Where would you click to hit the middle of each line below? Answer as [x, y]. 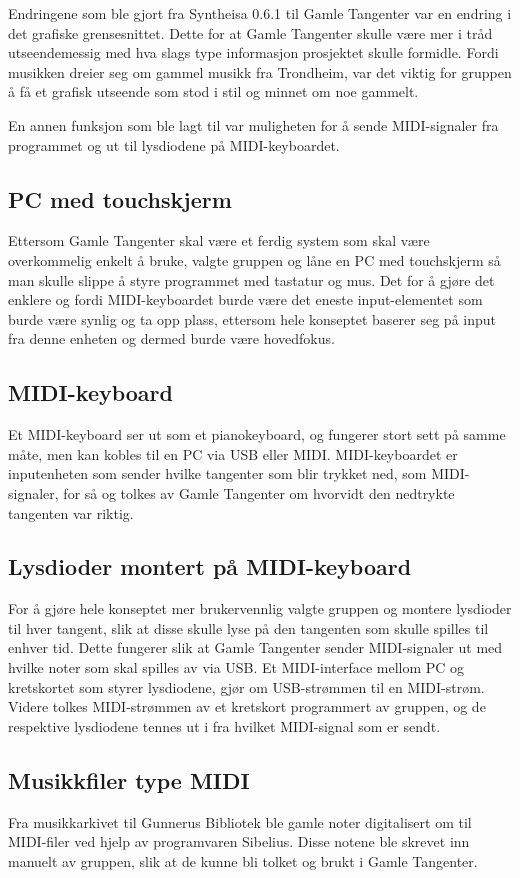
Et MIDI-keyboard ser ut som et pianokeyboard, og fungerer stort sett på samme [257, 434]
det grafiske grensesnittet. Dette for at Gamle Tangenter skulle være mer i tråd [250, 32]
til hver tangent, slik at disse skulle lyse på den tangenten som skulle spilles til [248, 627]
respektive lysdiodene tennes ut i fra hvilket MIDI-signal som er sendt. [224, 725]
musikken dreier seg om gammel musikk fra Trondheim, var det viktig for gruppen [260, 71]
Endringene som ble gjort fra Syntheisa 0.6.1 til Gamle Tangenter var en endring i [260, 13]
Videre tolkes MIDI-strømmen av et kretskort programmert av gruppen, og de [247, 706]
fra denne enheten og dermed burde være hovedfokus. [171, 338]
